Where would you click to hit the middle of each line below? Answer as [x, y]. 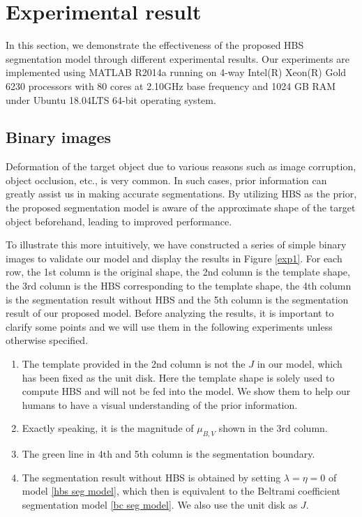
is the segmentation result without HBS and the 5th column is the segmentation [177, 299]
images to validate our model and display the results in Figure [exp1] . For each [174, 258]
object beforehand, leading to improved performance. [119, 221]
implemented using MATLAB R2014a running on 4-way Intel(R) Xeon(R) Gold [176, 72]
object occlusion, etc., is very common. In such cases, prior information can [166, 180]
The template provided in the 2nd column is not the [134, 364]
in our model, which [300, 364]
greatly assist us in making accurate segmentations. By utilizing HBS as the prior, [181, 194]
